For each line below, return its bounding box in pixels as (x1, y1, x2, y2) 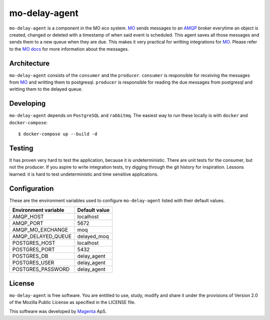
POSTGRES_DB (12, 253, 48, 260)
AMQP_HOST (12, 213, 44, 220)
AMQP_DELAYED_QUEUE (12, 233, 72, 240)
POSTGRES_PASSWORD (12, 266, 70, 273)
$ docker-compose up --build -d (18, 131, 97, 137)
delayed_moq (77, 233, 109, 240)
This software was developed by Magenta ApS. (9, 308, 107, 314)
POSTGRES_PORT (12, 246, 55, 253)
